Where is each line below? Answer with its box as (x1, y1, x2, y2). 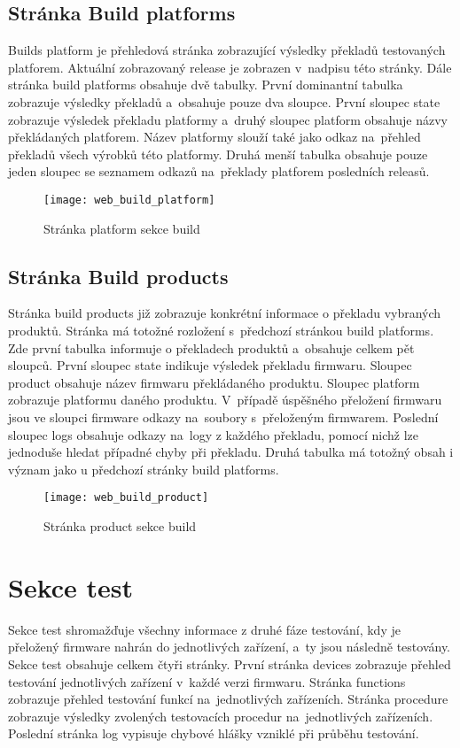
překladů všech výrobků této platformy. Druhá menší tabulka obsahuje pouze (8, 144, 428, 163)
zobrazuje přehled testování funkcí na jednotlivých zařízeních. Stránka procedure (8, 690, 448, 708)
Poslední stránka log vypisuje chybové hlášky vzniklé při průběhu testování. (8, 724, 419, 743)
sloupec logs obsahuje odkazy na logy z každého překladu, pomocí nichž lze (8, 425, 419, 443)
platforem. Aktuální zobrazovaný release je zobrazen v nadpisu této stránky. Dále (8, 58, 452, 76)
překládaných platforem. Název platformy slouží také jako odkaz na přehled (8, 127, 421, 146)
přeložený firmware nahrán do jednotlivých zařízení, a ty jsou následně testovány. (8, 637, 450, 656)
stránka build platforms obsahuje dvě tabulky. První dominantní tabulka (8, 75, 403, 94)
